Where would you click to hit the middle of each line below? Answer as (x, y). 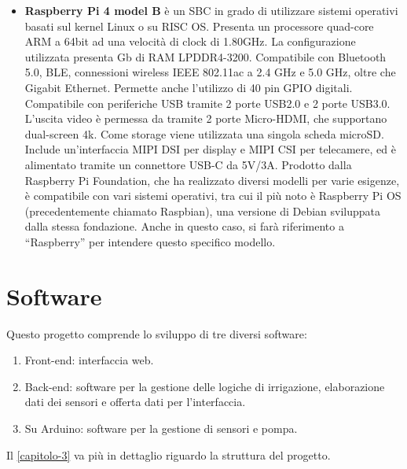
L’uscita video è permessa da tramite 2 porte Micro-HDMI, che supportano (206, 118)
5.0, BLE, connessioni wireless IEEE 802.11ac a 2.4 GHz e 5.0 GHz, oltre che (210, 72)
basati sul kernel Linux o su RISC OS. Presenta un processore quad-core (199, 26)
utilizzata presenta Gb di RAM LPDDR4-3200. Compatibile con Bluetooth (205, 56)
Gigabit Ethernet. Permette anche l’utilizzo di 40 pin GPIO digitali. (189, 87)
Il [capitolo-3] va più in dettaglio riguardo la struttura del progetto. (169, 454)
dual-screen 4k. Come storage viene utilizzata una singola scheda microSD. (204, 133)
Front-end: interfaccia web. (89, 360)
